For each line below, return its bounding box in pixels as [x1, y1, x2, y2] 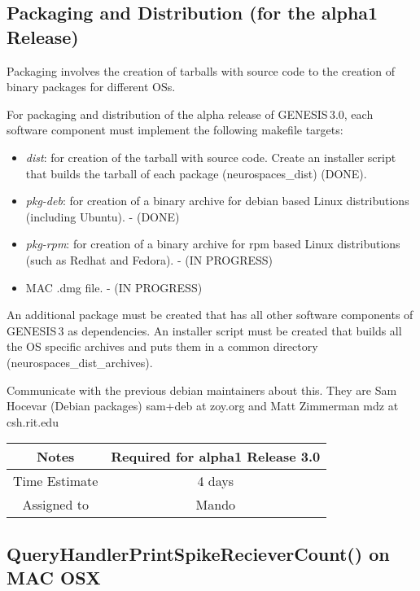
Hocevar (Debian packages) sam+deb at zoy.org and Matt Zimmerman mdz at [7, 397, 399, 414]
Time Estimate [13, 471, 98, 491]
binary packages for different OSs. [7, 78, 176, 95]
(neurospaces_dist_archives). [7, 353, 153, 370]
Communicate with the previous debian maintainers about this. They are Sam [7, 381, 397, 398]
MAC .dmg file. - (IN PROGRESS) [25, 278, 203, 295]
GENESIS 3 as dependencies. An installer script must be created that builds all [7, 322, 402, 339]
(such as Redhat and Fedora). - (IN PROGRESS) [25, 251, 273, 268]
